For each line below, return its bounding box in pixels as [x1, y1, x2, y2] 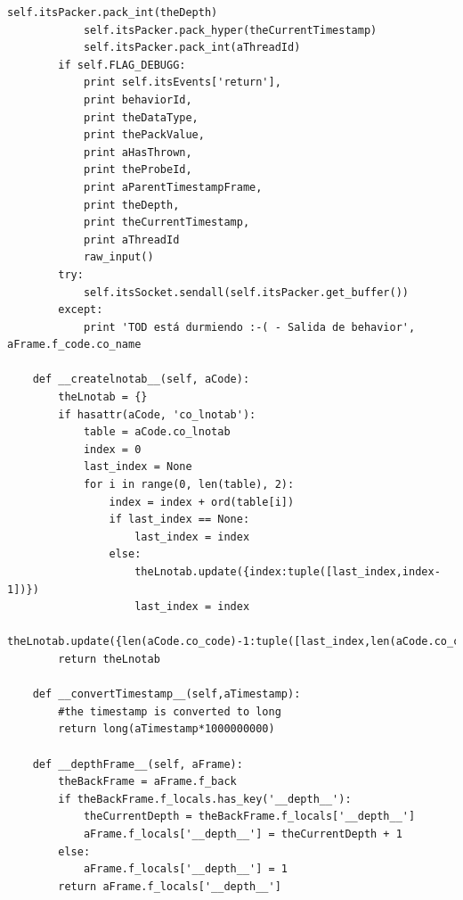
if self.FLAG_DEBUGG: [58, 58, 186, 71]
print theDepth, [83, 198, 180, 211]
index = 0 [83, 442, 142, 456]
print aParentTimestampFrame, [83, 180, 263, 194]
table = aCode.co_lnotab [83, 425, 231, 439]
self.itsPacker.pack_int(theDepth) [7, 6, 218, 19]
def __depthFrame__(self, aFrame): [32, 757, 243, 771]
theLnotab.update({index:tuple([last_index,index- [134, 566, 441, 578]
